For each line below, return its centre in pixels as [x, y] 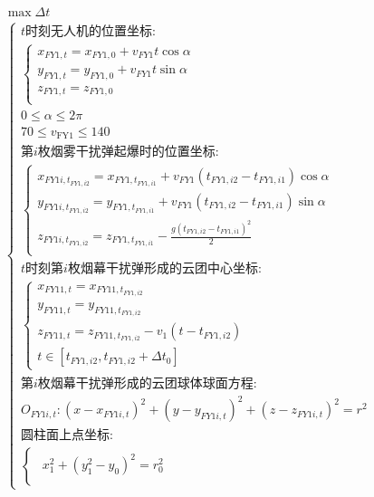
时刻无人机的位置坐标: [91, 32]
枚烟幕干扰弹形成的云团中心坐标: [164, 269]
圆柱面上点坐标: [67, 436]
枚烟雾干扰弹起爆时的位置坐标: [128, 153]
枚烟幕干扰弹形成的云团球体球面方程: [147, 383]
